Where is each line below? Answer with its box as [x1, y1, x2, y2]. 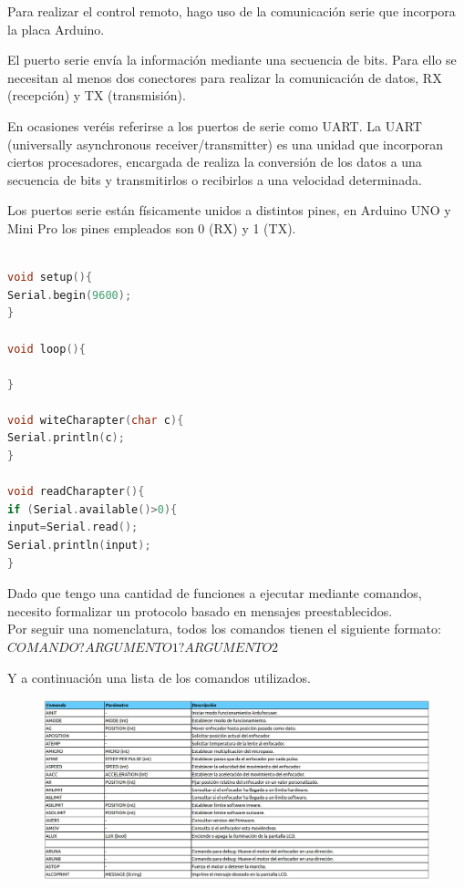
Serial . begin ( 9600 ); [7, 288, 132, 302]
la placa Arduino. [7, 19, 105, 38]
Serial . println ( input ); [7, 539, 151, 552]
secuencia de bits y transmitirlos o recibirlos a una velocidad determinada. [7, 170, 422, 189]
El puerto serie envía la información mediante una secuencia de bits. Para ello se [7, 50, 457, 69]
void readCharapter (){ [7, 485, 145, 499]
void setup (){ [7, 271, 93, 284]
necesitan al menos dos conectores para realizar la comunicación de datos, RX [7, 67, 442, 87]
